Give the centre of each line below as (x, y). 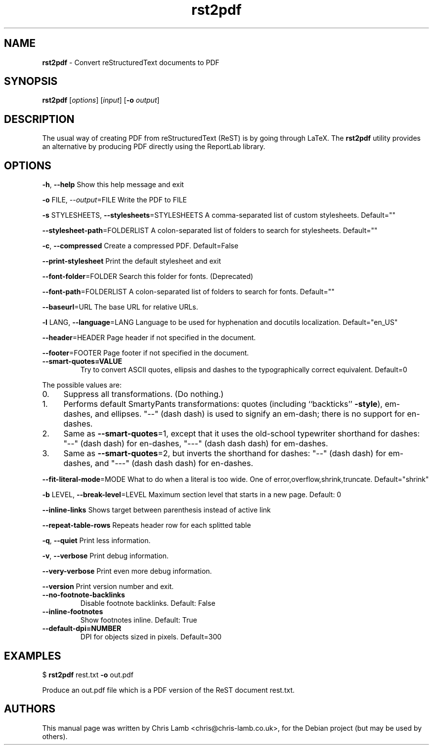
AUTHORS (30, 709)
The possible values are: (82, 385)
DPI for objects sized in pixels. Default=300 (151, 637)
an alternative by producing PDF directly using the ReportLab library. (154, 147)
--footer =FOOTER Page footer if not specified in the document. (146, 353)
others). (55, 736)
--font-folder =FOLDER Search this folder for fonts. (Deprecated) (148, 276)
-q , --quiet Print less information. (96, 541)
